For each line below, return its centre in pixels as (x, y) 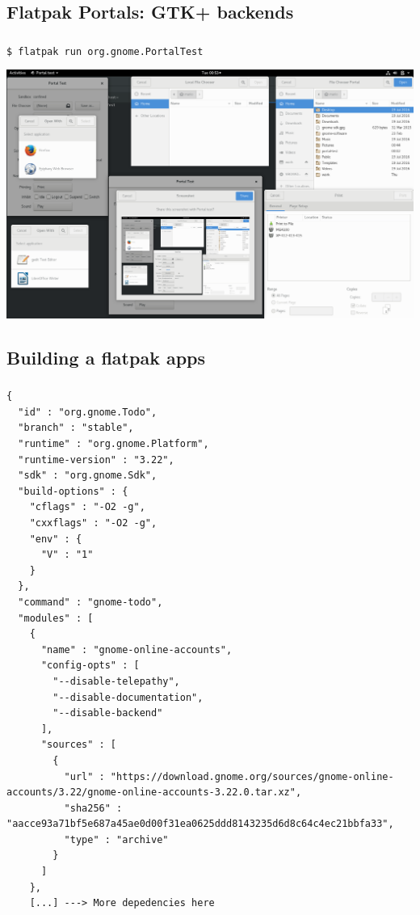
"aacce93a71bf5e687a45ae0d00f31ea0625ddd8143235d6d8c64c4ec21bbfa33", (200, 824)
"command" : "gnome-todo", (90, 602)
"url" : (84, 776)
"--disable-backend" (108, 713)
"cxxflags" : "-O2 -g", (93, 523)
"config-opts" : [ (90, 666)
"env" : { (56, 539)
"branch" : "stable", (76, 428)
